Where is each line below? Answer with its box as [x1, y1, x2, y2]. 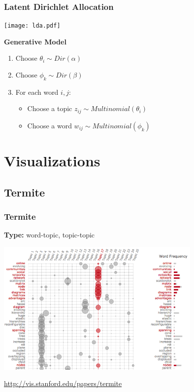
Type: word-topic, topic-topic [4, 230, 95, 240]
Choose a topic [27, 103, 72, 114]
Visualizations [4, 151, 100, 171]
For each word [15, 86, 59, 97]
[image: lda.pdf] [4, 22, 61, 30]
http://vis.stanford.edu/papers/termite [4, 378, 122, 389]
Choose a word [27, 120, 72, 130]
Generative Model [4, 36, 66, 46]
